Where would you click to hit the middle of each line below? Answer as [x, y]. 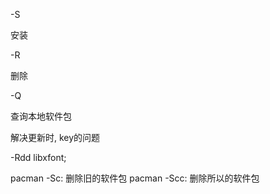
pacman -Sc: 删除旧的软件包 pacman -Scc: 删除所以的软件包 [135, 178]
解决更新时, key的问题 [55, 137]
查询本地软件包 [41, 116]
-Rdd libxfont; [38, 157]
